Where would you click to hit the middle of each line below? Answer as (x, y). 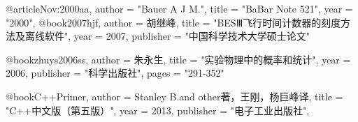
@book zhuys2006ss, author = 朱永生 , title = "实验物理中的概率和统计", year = (178, 59)
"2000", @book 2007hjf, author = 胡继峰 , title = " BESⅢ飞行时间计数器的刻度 (173, 22)
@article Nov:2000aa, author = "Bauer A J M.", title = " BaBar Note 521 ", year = (179, 8)
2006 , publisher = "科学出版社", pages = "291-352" (115, 73)
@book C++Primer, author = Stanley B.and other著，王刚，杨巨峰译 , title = (174, 96)
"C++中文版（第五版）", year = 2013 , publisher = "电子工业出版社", (158, 110)
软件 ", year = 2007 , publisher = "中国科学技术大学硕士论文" (177, 36)
